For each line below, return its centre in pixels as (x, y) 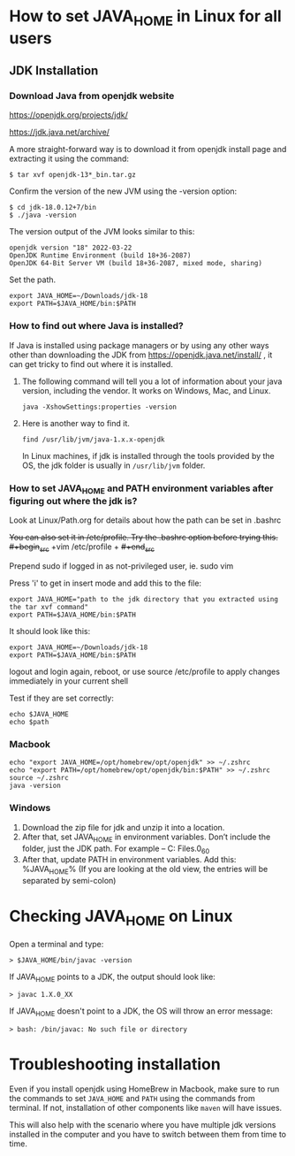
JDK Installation (54, 71)
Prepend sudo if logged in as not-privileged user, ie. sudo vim (121, 566)
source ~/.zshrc (39, 778)
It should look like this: (50, 632)
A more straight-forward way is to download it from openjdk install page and (148, 149)
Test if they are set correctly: (62, 698)
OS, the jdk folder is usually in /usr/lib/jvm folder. (113, 465)
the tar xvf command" (49, 608)
